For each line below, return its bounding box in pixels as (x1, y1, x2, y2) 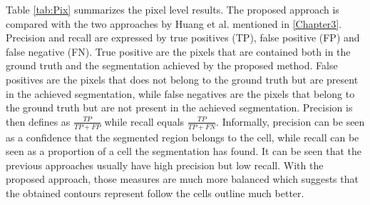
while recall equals (104, 114, 185, 129)
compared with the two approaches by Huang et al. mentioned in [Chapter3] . (6, 16, 342, 31)
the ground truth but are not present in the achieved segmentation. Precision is (6, 100, 353, 115)
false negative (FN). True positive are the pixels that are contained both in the (6, 44, 351, 59)
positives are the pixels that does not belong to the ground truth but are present (6, 71, 359, 86)
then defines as (6, 114, 71, 129)
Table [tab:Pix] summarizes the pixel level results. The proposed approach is (6, 2, 339, 16)
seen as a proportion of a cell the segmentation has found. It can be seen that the (6, 144, 361, 159)
